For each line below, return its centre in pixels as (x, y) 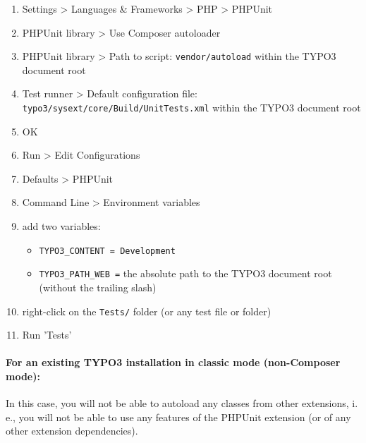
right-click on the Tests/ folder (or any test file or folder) (147, 311)
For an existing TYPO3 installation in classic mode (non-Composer (173, 362)
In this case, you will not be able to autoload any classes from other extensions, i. (182, 403)
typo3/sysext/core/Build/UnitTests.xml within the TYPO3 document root (191, 108)
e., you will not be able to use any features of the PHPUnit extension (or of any (178, 417)
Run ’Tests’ (47, 335)
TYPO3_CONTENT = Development (107, 251)
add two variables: (61, 226)
